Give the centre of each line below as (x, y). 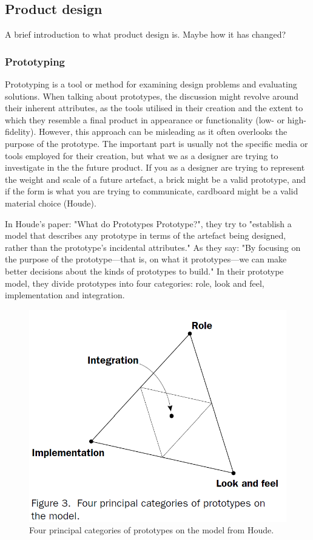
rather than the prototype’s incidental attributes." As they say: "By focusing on (153, 247)
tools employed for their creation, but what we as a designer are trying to (142, 155)
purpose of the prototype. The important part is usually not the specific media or (156, 143)
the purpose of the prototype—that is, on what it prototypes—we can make (146, 259)
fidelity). (21, 132)
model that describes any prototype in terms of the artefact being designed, (146, 235)
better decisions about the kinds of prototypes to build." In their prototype (144, 271)
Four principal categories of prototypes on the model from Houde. (152, 530)
